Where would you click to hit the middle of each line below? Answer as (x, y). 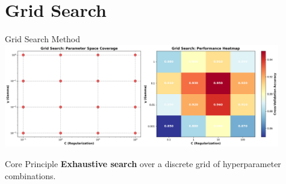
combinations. (30, 175)
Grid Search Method (43, 39)
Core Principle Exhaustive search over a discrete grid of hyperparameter (143, 164)
